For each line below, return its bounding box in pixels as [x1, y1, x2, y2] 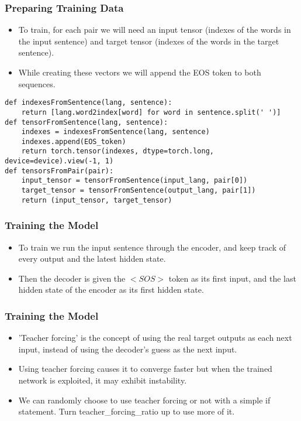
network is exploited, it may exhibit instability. [18, 374, 187, 386]
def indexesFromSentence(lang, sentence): [5, 98, 172, 107]
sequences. [18, 77, 56, 90]
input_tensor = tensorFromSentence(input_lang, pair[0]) [21, 176, 248, 185]
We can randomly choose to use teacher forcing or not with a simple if [18, 393, 271, 406]
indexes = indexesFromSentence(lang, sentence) [21, 128, 210, 136]
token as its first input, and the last [168, 272, 296, 284]
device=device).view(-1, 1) [5, 157, 114, 166]
